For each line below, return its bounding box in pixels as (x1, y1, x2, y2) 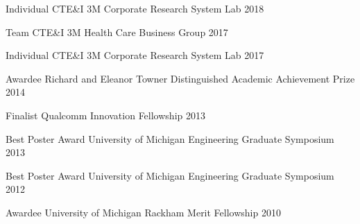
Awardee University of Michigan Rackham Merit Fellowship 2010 (6, 205, 281, 219)
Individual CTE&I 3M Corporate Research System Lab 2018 (6, 1, 264, 15)
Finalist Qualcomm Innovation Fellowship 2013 (6, 107, 205, 122)
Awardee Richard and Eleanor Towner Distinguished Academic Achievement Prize (6, 71, 355, 85)
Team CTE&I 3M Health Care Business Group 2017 (6, 24, 228, 39)
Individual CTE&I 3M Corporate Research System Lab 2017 (6, 48, 264, 62)
